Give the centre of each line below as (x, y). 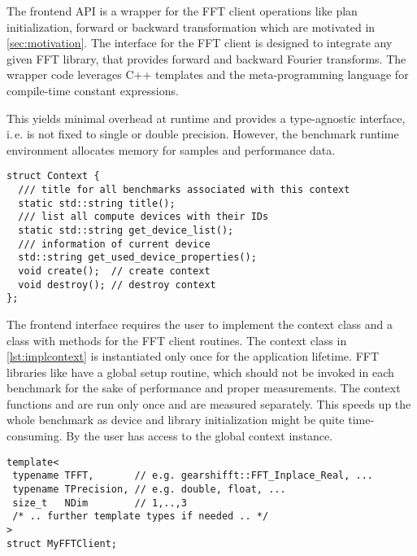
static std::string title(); (97, 203)
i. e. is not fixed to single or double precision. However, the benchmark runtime (203, 134)
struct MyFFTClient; (62, 543)
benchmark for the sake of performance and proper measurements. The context (204, 388)
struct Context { (53, 176)
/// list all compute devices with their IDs (143, 217)
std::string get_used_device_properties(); (137, 258)
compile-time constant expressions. (93, 90)
